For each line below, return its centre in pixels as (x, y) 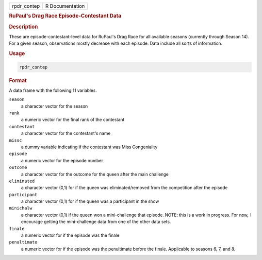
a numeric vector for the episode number (62, 160)
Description (24, 27)
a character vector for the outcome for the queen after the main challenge (95, 174)
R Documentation (65, 6)
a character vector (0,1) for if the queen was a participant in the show (90, 201)
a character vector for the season (55, 106)
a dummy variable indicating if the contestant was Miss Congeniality (89, 147)
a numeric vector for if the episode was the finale (70, 235)
